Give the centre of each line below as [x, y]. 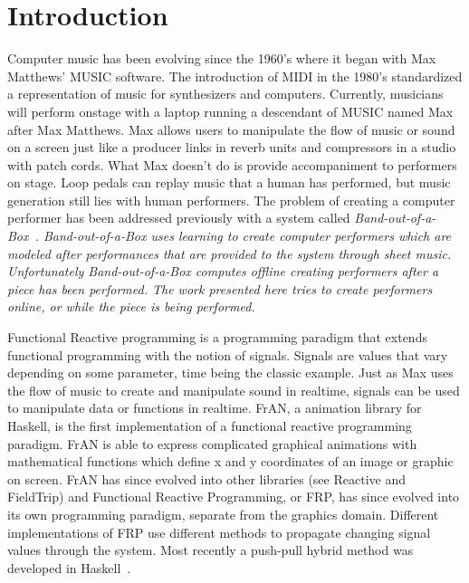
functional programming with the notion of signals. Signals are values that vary [228, 354]
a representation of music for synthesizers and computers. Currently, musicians [225, 94]
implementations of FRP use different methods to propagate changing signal [219, 532]
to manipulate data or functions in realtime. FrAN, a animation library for [215, 408]
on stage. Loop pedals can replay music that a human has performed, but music [229, 182]
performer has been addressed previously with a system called [179, 218]
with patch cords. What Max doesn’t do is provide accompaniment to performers [232, 164]
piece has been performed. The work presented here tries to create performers [220, 288]
